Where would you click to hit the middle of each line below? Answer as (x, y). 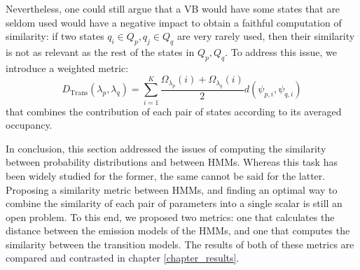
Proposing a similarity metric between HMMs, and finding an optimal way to (172, 189)
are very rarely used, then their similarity (266, 36)
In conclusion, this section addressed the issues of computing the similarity (166, 148)
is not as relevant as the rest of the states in (100, 51)
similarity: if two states (55, 36)
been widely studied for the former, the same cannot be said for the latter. (166, 175)
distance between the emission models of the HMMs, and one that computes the (178, 230)
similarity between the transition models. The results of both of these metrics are (180, 244)
